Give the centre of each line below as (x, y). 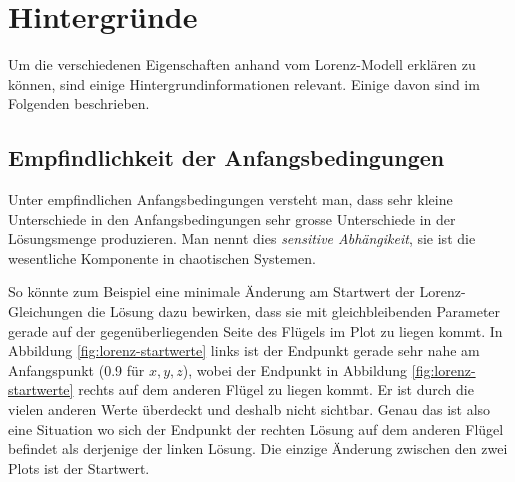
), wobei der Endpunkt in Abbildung (295, 369)
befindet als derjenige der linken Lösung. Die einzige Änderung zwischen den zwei (258, 448)
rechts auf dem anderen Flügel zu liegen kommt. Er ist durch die (276, 389)
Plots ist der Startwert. (79, 467)
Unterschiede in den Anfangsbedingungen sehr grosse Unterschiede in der (232, 218)
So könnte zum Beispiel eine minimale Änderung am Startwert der (211, 291)
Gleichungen (45, 311)
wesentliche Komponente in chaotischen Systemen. (162, 257)
